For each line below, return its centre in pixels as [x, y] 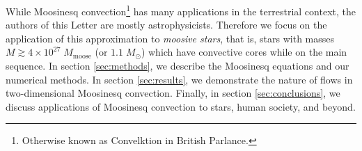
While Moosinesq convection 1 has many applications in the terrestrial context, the [181, 10]
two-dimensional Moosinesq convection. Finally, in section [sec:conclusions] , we [173, 93]
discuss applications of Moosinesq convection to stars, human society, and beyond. [181, 106]
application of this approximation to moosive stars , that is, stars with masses [170, 38]
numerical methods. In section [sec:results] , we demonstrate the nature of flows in [179, 79]
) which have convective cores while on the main [244, 52]
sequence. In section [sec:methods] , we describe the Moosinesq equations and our [178, 66]
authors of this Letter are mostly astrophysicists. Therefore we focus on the [166, 25]
